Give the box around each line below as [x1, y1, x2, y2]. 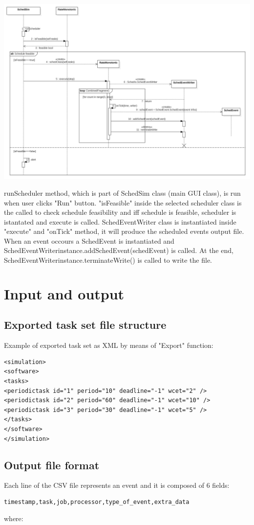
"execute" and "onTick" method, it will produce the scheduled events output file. [4, 226, 244, 236]
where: [4, 513, 23, 523]
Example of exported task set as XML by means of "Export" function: [4, 340, 213, 350]
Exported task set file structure [4, 317, 167, 332]
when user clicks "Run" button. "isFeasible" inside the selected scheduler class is [4, 197, 242, 207]
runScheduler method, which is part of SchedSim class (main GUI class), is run [4, 187, 241, 198]
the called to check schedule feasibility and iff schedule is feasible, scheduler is [4, 207, 236, 217]
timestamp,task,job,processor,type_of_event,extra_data [4, 498, 190, 505]
